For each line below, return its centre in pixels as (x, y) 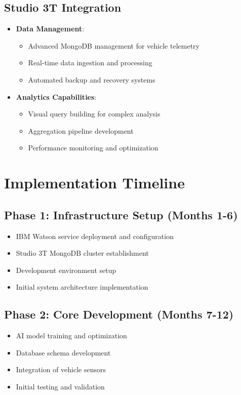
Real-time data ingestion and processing (90, 63)
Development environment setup (66, 270)
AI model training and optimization (71, 335)
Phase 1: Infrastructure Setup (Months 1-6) (121, 214)
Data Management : (50, 29)
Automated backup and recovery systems (92, 79)
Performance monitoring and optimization (93, 148)
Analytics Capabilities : (56, 96)
